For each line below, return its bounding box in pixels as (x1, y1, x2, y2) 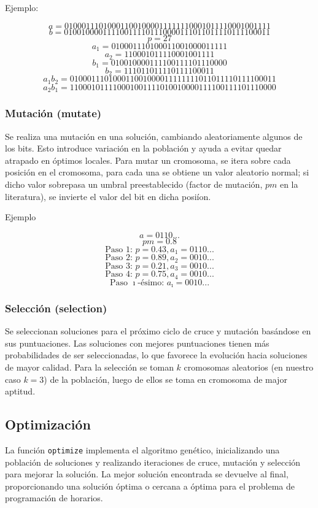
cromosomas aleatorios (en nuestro (184, 360, 314, 373)
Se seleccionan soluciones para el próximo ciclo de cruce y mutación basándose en (5, 325, 311, 337)
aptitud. (5, 385, 36, 398)
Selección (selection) (5, 300, 107, 315)
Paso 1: (105, 245, 133, 254)
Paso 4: (105, 270, 133, 279)
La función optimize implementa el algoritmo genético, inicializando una (5, 443, 280, 456)
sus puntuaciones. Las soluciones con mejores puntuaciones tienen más (5, 336, 270, 349)
